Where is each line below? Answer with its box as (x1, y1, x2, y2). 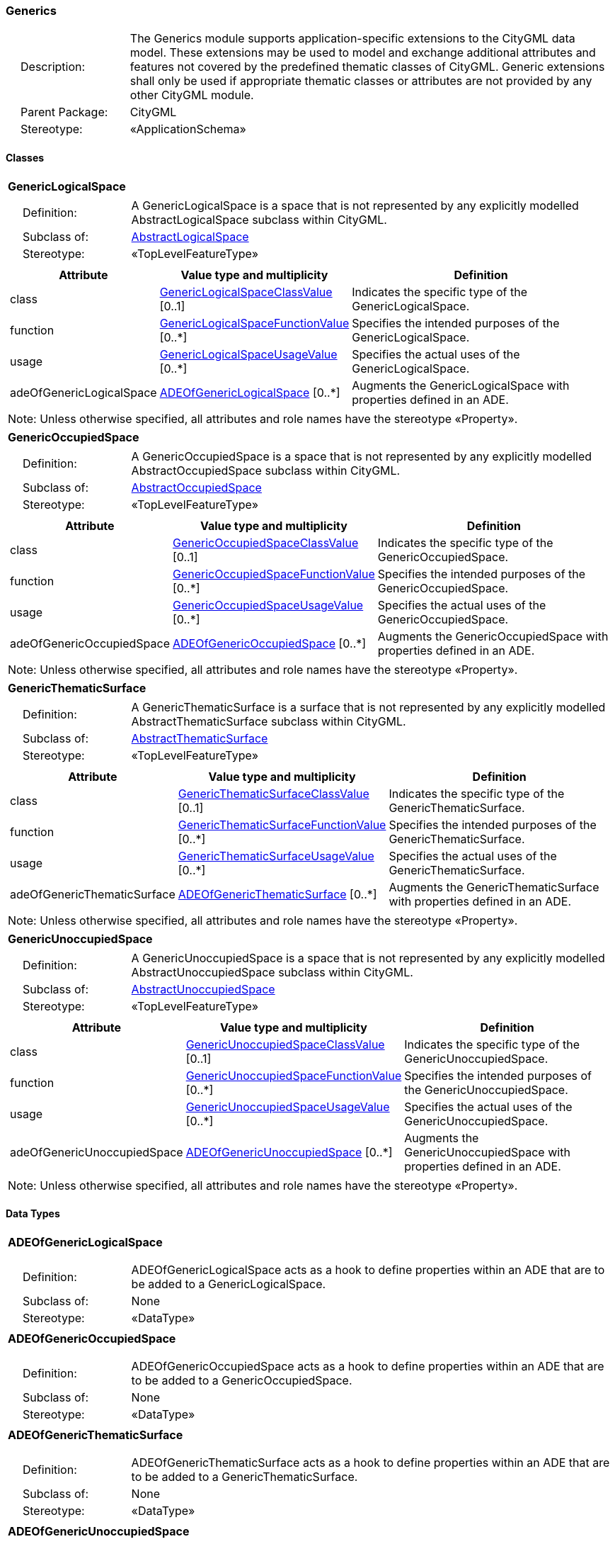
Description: (21, 60, 86, 74)
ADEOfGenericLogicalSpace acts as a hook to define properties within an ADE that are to (131, 1262, 605, 1277)
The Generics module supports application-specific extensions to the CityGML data (130, 31, 575, 46)
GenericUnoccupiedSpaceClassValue (185, 1037, 385, 1052)
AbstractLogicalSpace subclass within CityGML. (131, 212, 387, 227)
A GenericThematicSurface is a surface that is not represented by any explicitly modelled (131, 699, 606, 714)
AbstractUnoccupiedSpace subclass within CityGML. (131, 964, 413, 979)
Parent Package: (21, 105, 108, 120)
